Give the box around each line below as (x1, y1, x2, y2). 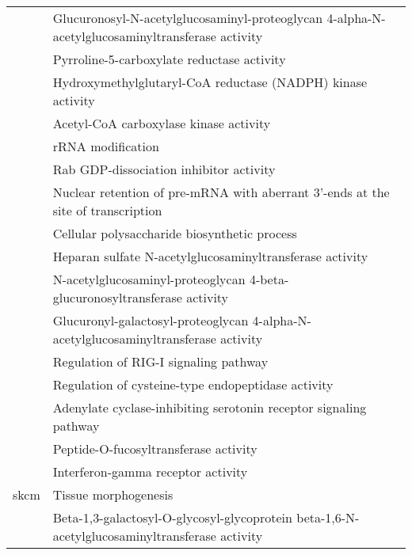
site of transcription (52, 201, 162, 219)
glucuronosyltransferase (52, 288, 182, 306)
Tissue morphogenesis (52, 485, 174, 504)
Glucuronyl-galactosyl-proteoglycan (52, 311, 249, 329)
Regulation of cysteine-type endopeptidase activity (52, 375, 334, 393)
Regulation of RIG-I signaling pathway (52, 352, 269, 371)
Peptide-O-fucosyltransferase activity (52, 439, 257, 458)
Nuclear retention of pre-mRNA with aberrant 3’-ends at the (52, 183, 390, 201)
